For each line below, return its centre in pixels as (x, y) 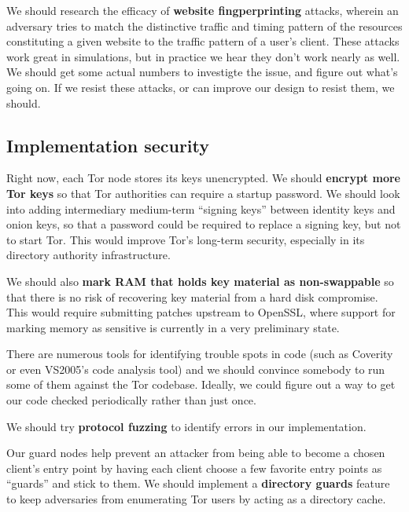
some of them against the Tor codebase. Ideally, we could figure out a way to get (201, 384)
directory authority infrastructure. (88, 255)
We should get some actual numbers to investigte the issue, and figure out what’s (202, 72)
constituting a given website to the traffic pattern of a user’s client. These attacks (203, 41)
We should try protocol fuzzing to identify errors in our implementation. (186, 426)
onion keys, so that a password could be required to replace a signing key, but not (204, 224)
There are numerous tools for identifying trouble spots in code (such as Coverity (200, 354)
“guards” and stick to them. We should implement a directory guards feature (198, 483)
